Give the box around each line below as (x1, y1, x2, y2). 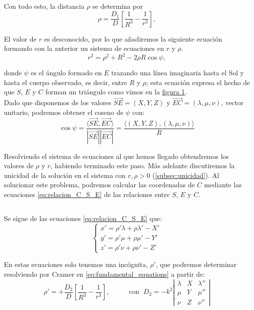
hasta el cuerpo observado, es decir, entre (4, 77, 127, 87)
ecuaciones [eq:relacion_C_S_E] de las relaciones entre (4, 189, 170, 199)
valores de (4, 160, 34, 171)
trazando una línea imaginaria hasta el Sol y (111, 67, 244, 78)
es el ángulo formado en (31, 67, 102, 78)
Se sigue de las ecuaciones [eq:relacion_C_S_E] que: (4, 213, 162, 223)
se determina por (92, 1, 143, 11)
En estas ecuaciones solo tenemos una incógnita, (4, 259, 148, 269)
